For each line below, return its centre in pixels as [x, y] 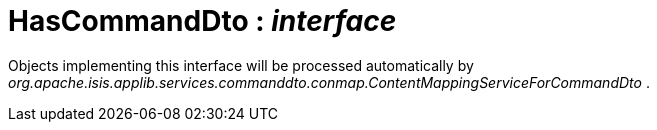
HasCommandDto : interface [202, 21]
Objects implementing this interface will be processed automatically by [241, 65]
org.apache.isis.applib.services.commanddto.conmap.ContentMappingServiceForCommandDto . [329, 82]
